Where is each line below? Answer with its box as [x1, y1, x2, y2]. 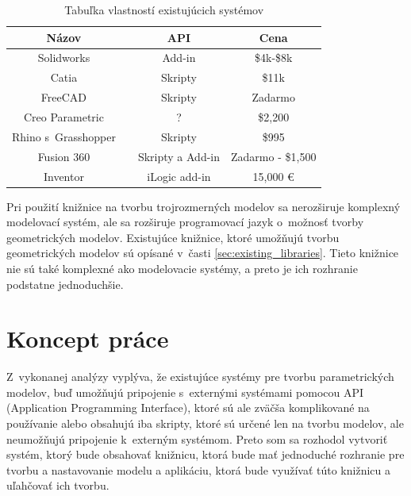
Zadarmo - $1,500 [231, 148, 317, 164]
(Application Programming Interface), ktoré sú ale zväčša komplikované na [6, 399, 370, 416]
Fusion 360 [37, 148, 90, 164]
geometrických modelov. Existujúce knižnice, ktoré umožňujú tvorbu [6, 229, 340, 245]
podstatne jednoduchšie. [6, 275, 124, 292]
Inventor [43, 167, 84, 184]
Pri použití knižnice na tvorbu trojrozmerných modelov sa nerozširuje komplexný [6, 198, 401, 214]
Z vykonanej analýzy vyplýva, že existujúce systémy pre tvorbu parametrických [6, 368, 394, 385]
